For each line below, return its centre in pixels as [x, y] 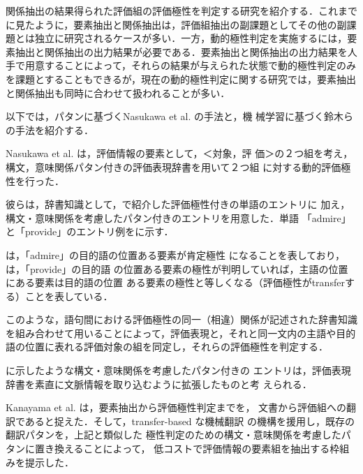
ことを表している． [69, 296]
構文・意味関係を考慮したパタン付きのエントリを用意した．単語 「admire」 [178, 217]
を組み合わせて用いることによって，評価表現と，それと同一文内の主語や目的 [181, 333]
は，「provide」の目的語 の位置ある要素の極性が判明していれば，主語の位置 [177, 268]
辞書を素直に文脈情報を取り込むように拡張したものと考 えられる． [159, 384]
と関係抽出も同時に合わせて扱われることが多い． [118, 92]
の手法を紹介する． [50, 129]
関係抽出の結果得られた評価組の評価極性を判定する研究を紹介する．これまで [181, 10]
